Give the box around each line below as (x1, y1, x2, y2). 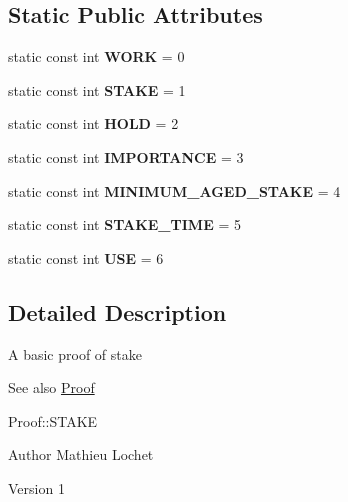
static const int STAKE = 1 (8, 79, 186, 100)
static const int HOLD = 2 (8, 113, 179, 134)
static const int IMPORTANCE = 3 (8, 146, 244, 167)
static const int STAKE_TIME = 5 (8, 214, 241, 235)
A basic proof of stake (8, 343, 142, 364)
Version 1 (8, 477, 65, 498)
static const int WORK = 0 (8, 46, 185, 67)
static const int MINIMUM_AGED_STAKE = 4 (8, 180, 341, 201)
